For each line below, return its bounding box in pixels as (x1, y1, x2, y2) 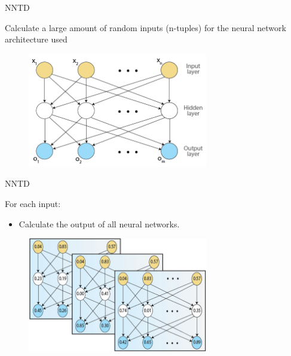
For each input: (5, 197, 61, 209)
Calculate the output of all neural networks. (19, 217, 180, 230)
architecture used (5, 33, 68, 45)
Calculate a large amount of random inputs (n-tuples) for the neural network (5, 21, 286, 34)
